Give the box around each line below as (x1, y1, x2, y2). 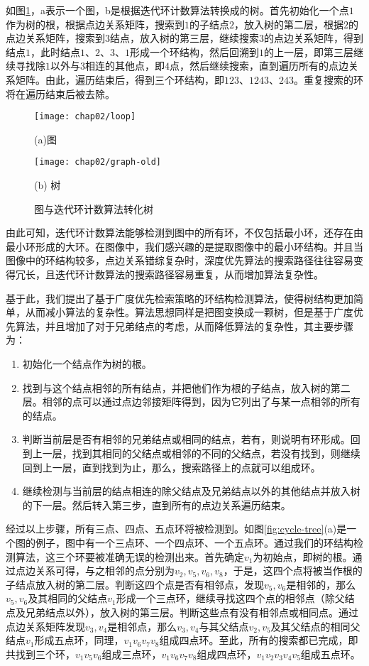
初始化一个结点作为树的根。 (22, 356, 152, 371)
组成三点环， (101, 646, 162, 661)
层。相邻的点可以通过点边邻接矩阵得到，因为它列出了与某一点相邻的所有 (22, 394, 360, 409)
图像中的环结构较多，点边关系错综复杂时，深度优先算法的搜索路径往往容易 (6, 253, 353, 268)
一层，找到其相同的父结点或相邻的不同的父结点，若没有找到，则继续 (42, 445, 360, 460)
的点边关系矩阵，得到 (264, 31, 363, 45)
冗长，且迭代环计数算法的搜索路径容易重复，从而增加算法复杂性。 (15, 267, 324, 282)
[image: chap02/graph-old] (34, 157, 161, 168)
